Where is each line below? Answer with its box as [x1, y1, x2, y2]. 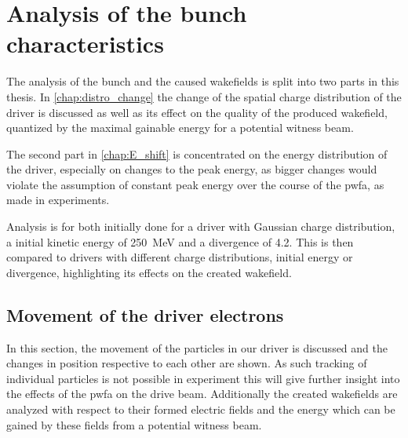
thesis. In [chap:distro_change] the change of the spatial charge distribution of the [6, 88, 402, 104]
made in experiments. [6, 192, 110, 208]
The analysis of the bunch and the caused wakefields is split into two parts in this [6, 73, 399, 89]
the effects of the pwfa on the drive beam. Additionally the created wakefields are [6, 385, 398, 402]
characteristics [6, 27, 164, 60]
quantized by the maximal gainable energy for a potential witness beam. [6, 119, 354, 136]
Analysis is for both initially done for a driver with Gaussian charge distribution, [6, 218, 395, 235]
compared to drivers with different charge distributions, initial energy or [6, 249, 353, 265]
